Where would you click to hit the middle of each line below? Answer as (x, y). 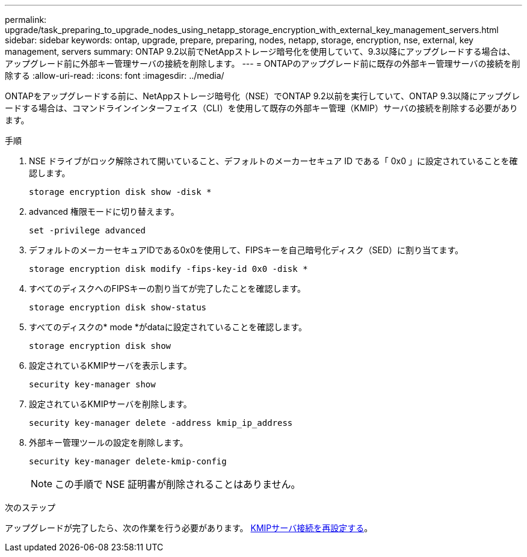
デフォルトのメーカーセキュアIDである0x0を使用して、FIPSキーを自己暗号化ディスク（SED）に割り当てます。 (246, 250)
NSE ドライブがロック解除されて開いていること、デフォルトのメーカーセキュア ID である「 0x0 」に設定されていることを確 (273, 161)
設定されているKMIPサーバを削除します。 (110, 404)
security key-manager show (92, 384)
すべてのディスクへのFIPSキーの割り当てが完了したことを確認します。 (168, 288)
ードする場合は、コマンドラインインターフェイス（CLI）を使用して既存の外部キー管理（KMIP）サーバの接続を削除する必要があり (261, 108)
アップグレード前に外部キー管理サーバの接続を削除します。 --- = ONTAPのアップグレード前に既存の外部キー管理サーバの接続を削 (263, 63)
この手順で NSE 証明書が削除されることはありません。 (178, 484)
